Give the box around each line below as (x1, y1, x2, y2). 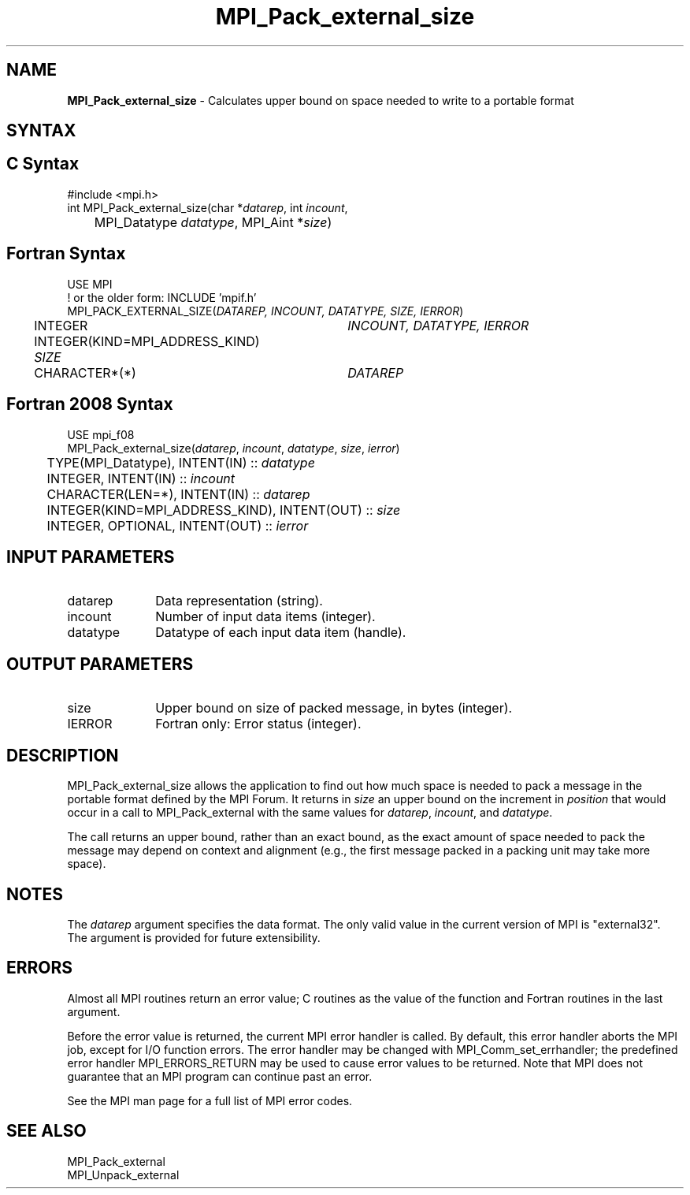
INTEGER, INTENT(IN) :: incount (46, 470, 236, 486)
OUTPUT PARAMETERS (6, 653, 194, 674)
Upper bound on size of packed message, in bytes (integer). (155, 700, 513, 717)
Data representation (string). (155, 593, 323, 609)
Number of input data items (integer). (155, 609, 376, 625)
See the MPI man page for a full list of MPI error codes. (67, 1093, 353, 1108)
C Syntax (6, 154, 80, 174)
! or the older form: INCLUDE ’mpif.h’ (67, 290, 257, 304)
